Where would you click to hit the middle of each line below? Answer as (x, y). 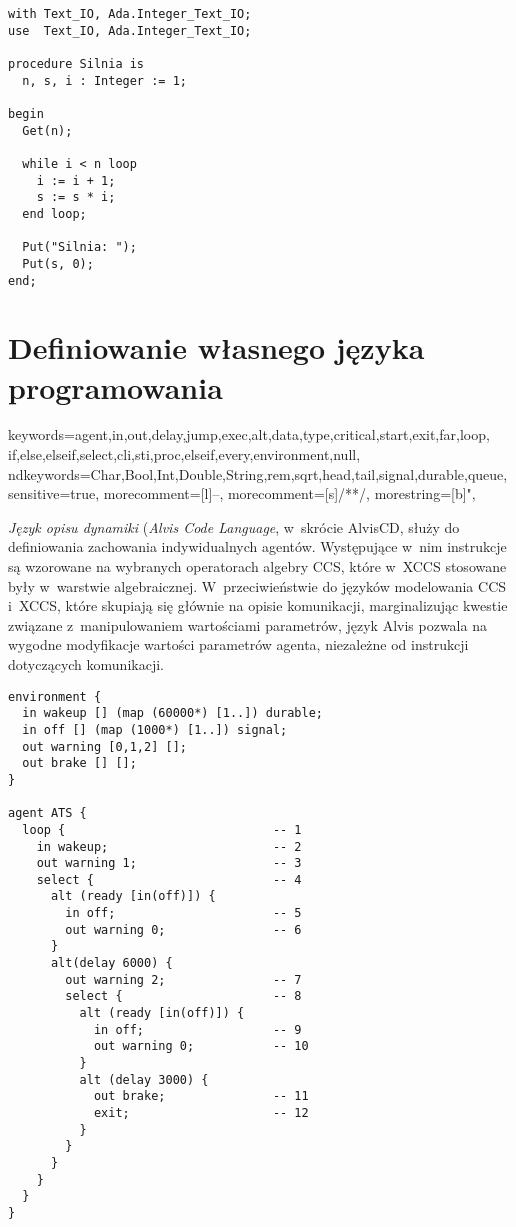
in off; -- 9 (197, 1029)
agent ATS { (47, 813)
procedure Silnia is (76, 63)
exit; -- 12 (201, 1113)
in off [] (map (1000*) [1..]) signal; (155, 729)
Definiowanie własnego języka (216, 347)
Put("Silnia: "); (79, 247)
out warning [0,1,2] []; (104, 746)
